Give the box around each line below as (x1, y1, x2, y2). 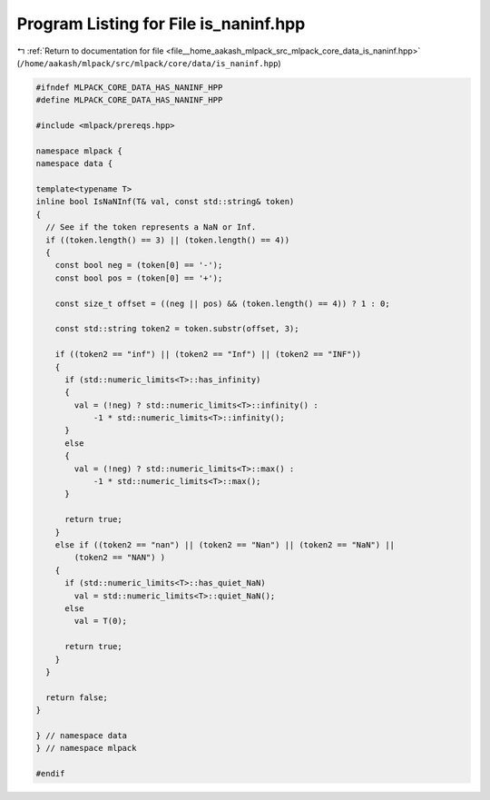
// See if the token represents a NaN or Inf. (45, 222, 257, 232)
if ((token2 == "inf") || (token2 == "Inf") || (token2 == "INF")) (54, 350, 362, 360)
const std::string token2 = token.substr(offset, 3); (54, 323, 299, 334)
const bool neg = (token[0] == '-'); (54, 260, 223, 271)
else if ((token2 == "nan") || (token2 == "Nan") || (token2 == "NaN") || (54, 539, 395, 549)
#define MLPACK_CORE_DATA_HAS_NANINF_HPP (35, 95, 223, 105)
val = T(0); (73, 616, 127, 627)
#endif (35, 768, 65, 779)
